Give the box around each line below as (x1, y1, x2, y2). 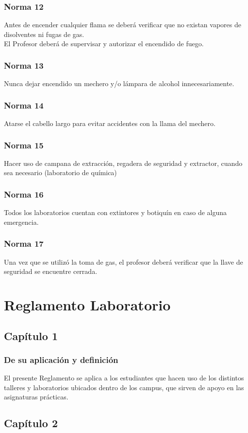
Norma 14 (4, 99, 44, 111)
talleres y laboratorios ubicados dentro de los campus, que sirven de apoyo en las (4, 382, 244, 392)
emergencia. (4, 216, 39, 227)
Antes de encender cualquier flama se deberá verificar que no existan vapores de (4, 19, 241, 30)
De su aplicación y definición (4, 353, 118, 365)
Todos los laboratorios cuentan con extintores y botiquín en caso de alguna (4, 207, 227, 217)
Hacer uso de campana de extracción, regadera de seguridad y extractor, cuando (4, 158, 243, 168)
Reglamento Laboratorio (4, 295, 171, 315)
